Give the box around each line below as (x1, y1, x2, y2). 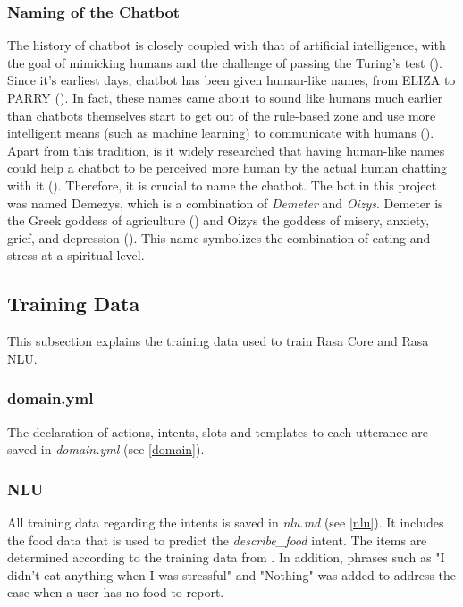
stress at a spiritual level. (7, 246, 145, 265)
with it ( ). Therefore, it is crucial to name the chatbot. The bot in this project (7, 175, 437, 194)
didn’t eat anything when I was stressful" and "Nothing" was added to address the (7, 565, 457, 584)
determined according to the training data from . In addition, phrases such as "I (7, 548, 445, 567)
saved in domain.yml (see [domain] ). (7, 440, 205, 459)
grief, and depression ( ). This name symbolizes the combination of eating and (7, 228, 431, 247)
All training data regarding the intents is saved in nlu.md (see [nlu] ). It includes (7, 512, 444, 531)
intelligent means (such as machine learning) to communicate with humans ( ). (7, 123, 434, 142)
